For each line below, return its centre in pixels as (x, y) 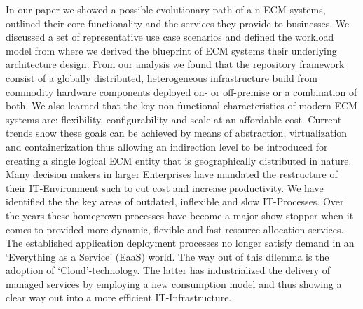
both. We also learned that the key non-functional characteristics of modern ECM (181, 105)
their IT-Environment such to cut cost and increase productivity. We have (165, 187)
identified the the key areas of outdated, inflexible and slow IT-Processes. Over (175, 201)
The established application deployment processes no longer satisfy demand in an (180, 243)
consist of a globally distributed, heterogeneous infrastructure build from (162, 77)
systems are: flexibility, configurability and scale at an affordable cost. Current (174, 119)
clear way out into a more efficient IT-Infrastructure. (119, 297)
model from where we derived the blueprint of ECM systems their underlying (171, 50)
